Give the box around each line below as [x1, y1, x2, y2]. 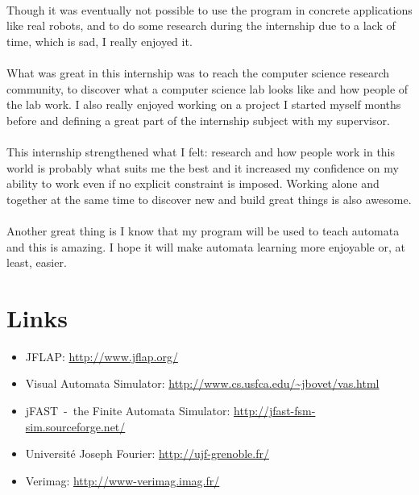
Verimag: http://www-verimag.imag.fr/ [25, 472, 220, 489]
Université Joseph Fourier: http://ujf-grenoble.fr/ [25, 445, 269, 462]
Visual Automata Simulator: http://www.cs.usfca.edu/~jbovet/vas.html [25, 375, 380, 392]
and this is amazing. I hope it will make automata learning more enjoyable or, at [6, 238, 405, 255]
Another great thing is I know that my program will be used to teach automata [6, 222, 400, 239]
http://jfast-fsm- [234, 402, 316, 418]
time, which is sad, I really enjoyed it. [6, 32, 193, 49]
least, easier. [6, 254, 67, 271]
